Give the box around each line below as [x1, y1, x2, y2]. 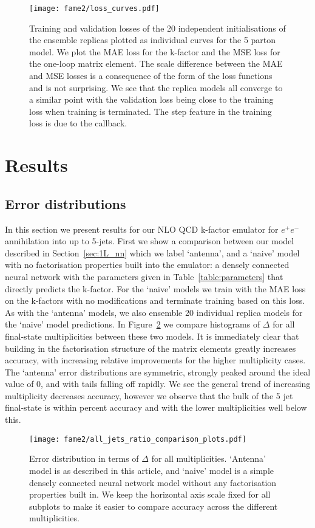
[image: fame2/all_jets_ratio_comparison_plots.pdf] [29, 434, 246, 444]
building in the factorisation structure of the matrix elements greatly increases [5, 341, 296, 354]
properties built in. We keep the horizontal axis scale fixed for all [29, 488, 271, 501]
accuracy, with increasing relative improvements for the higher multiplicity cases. [5, 354, 306, 366]
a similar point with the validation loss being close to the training [29, 93, 274, 106]
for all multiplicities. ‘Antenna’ [151, 452, 266, 465]
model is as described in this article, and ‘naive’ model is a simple [29, 464, 274, 476]
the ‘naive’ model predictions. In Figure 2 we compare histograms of [5, 318, 260, 331]
